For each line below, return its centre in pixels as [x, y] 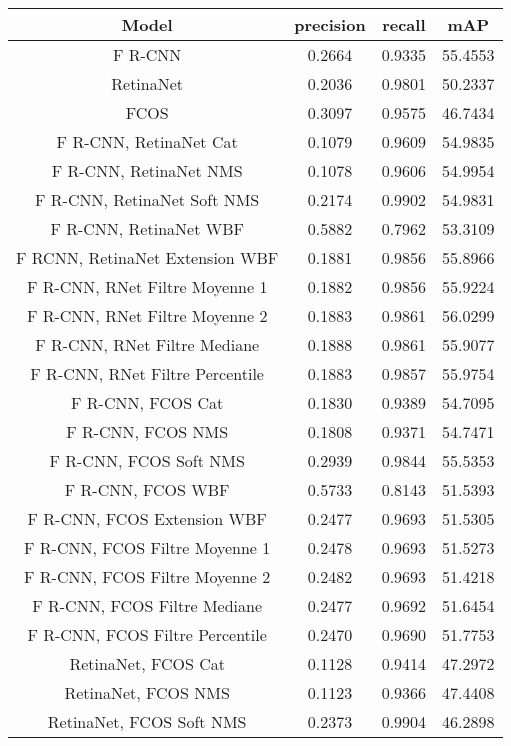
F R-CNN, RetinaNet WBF [147, 228]
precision [330, 24]
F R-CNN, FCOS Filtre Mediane [147, 605]
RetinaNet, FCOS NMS [147, 692]
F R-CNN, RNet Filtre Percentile [147, 373]
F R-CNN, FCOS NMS [147, 431]
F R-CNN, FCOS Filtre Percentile [147, 634]
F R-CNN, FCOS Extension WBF [147, 518]
